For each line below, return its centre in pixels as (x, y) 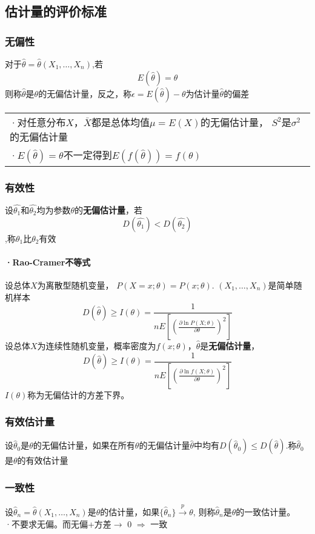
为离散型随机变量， (75, 285)
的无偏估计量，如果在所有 (84, 445)
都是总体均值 (120, 122)
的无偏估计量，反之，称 (85, 93)
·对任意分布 (38, 122)
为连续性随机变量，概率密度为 (97, 346)
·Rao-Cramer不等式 (48, 262)
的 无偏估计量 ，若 (109, 210)
